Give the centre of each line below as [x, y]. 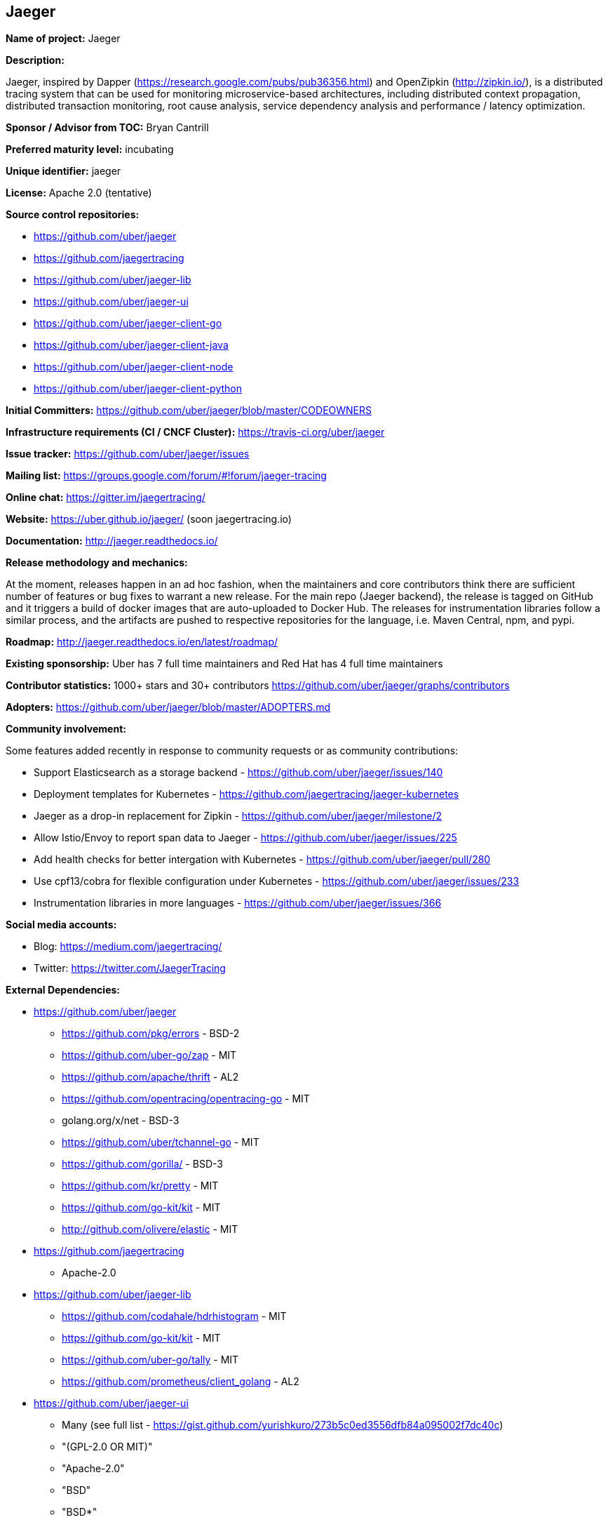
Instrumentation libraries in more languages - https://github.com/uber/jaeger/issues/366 [238, 903]
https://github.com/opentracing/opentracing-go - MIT [186, 1099]
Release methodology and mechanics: [97, 563]
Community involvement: [66, 729]
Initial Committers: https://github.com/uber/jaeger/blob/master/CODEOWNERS [189, 410]
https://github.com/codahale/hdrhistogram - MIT [174, 1316]
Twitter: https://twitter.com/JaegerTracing [130, 968]
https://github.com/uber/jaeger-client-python [138, 389]
